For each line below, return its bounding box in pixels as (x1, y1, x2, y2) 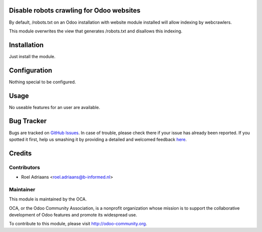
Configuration (9, 66, 52, 75)
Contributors (9, 164, 40, 170)
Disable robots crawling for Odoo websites (9, 6, 141, 15)
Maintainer (9, 186, 35, 193)
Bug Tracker (9, 117, 47, 125)
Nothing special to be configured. (9, 79, 76, 85)
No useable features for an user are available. (9, 104, 100, 110)
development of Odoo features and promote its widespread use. (9, 212, 137, 217)
